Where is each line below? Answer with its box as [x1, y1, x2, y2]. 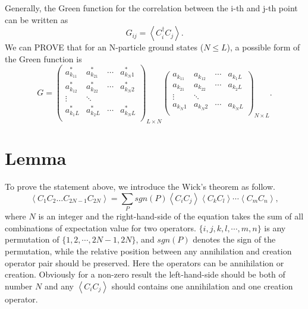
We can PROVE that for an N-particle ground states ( [5, 41, 204, 53]
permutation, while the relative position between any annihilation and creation [5, 245, 292, 257]
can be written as [5, 13, 68, 26]
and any [44, 279, 74, 292]
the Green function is [5, 52, 82, 65]
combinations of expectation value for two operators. [5, 221, 196, 234]
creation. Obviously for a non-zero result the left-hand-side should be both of [5, 268, 285, 281]
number [5, 279, 33, 292]
